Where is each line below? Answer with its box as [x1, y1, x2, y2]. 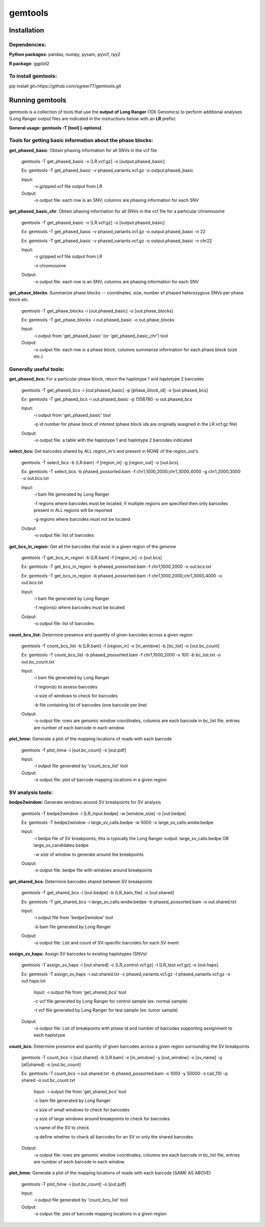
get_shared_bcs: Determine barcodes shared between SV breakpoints [9, 879, 153, 884]
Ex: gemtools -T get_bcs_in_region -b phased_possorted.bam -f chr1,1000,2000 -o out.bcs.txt [21, 564, 212, 569]
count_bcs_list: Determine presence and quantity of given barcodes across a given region [9, 631, 193, 637]
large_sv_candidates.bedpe [33, 842, 89, 849]
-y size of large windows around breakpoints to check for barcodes [33, 1115, 170, 1122]
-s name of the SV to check [33, 1125, 89, 1131]
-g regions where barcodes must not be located [33, 516, 131, 522]
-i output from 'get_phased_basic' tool [33, 412, 111, 418]
